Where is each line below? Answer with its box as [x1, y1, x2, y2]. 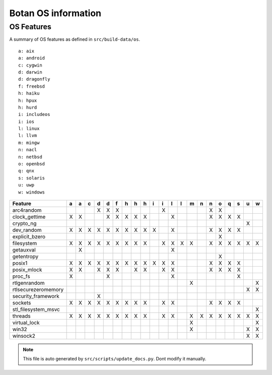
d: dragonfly [18, 76, 50, 82]
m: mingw [18, 140, 40, 146]
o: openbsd [18, 161, 45, 167]
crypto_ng [12, 220, 37, 227]
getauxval [12, 246, 36, 253]
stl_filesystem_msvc [12, 305, 60, 312]
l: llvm [18, 133, 37, 139]
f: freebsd [18, 83, 45, 89]
